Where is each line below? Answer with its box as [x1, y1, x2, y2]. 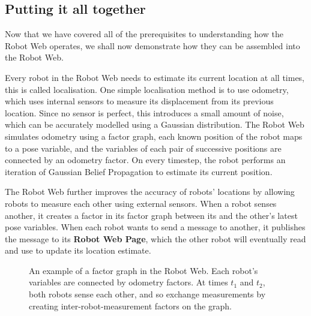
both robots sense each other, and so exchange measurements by [29, 288, 266, 300]
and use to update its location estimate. [5, 244, 151, 257]
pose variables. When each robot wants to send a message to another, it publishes [5, 221, 306, 233]
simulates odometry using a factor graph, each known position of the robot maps [5, 130, 303, 142]
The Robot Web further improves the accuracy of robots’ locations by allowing [5, 185, 295, 198]
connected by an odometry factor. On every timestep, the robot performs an [5, 154, 286, 166]
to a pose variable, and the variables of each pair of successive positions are [5, 142, 282, 154]
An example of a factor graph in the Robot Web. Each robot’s [29, 264, 258, 276]
